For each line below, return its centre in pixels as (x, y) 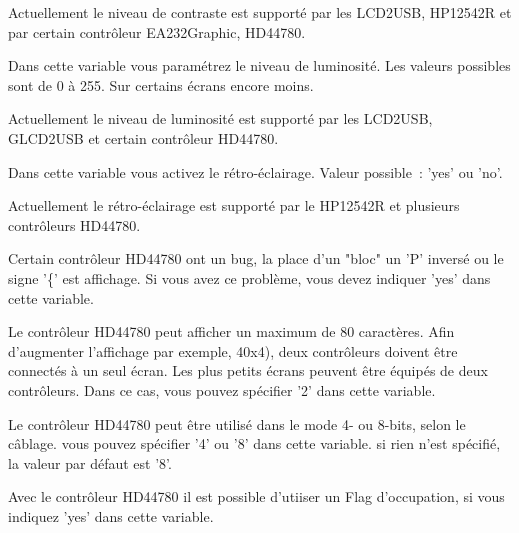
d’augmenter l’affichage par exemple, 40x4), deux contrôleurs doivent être (233, 350)
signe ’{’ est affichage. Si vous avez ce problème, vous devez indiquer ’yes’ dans (249, 277)
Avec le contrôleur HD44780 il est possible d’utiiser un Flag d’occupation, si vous (256, 496)
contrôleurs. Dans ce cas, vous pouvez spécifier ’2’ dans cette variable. (222, 389)
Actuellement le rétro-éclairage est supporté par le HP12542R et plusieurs (234, 205)
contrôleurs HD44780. (74, 224)
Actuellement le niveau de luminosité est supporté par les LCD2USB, (220, 118)
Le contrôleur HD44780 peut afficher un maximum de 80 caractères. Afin (231, 331)
